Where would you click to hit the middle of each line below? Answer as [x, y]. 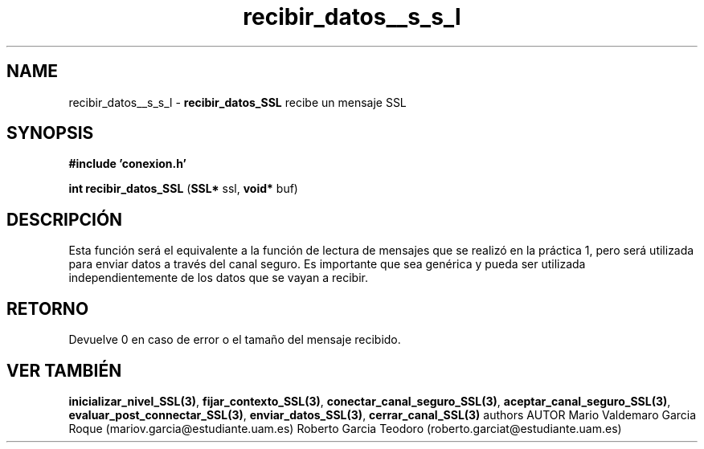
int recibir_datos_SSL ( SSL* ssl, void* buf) [183, 189]
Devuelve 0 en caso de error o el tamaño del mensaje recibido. [235, 340]
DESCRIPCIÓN [65, 219]
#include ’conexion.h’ [127, 164]
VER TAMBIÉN [64, 370]
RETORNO [48, 308]
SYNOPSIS [50, 133]
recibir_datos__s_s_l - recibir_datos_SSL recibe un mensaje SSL [237, 102]
